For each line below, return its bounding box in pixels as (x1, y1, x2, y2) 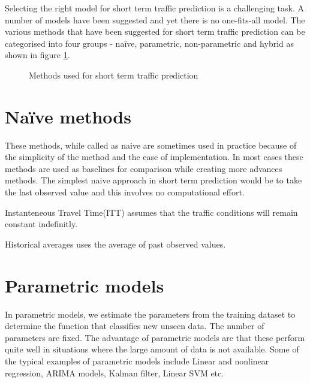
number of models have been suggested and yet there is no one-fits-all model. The (5, 13, 305, 26)
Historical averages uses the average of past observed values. (5, 237, 226, 250)
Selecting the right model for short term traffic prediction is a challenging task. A (5, 2, 305, 14)
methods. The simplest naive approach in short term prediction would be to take (5, 174, 302, 186)
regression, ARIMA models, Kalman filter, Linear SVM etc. (5, 366, 224, 379)
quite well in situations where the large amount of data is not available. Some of (5, 343, 299, 355)
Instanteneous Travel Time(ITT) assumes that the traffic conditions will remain (5, 206, 298, 218)
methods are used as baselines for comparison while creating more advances (5, 162, 282, 174)
